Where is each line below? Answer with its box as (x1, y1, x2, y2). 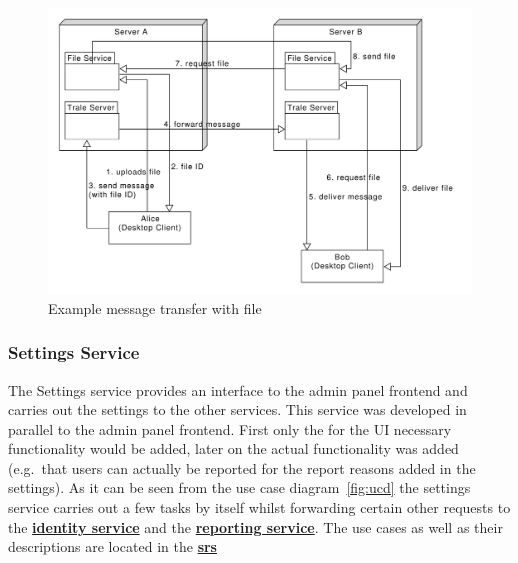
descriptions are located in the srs (8, 536, 217, 557)
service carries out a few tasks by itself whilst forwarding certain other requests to (8, 497, 511, 518)
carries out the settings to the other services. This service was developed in (8, 399, 467, 420)
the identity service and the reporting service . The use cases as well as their (8, 516, 503, 537)
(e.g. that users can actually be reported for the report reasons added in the (8, 457, 476, 478)
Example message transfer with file (48, 297, 262, 318)
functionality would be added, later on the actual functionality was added (8, 438, 459, 459)
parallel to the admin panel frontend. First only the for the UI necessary (8, 418, 452, 439)
